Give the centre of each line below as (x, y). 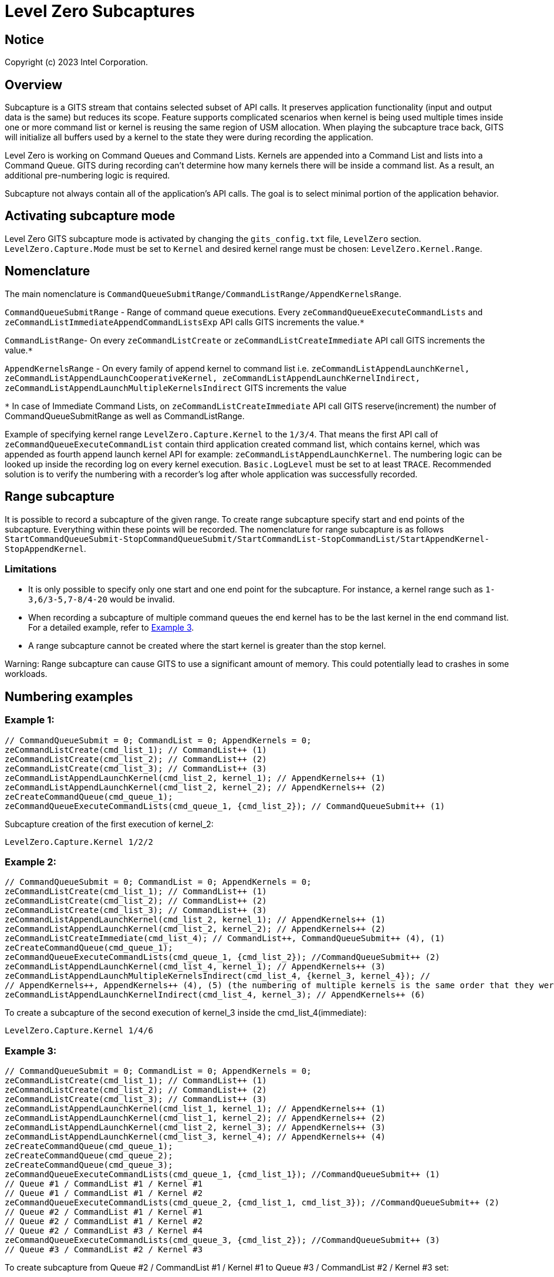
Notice (25, 39)
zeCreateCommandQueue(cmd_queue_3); (89, 1165)
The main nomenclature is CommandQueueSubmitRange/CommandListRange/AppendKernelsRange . (203, 294)
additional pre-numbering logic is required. (87, 176)
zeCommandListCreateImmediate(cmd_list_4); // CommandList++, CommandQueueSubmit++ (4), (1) (225, 939)
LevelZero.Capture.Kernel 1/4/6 (79, 1031)
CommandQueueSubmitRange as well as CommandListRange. (125, 416)
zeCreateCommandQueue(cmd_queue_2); (89, 1156)
